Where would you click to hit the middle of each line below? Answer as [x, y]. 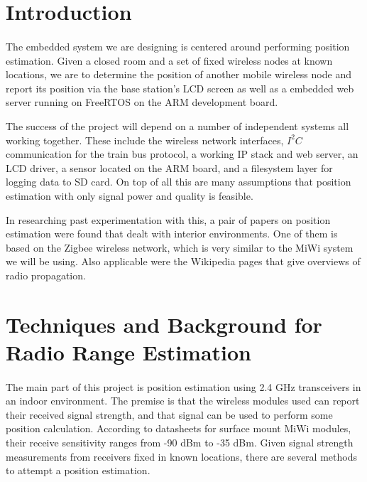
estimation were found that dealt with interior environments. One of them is [172, 234]
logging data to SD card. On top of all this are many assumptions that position [179, 182]
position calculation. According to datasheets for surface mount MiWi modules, [179, 428]
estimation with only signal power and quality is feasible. [130, 195]
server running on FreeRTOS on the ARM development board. [142, 102]
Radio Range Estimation [128, 352]
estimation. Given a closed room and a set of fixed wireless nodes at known [169, 60]
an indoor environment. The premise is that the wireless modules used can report [183, 401]
